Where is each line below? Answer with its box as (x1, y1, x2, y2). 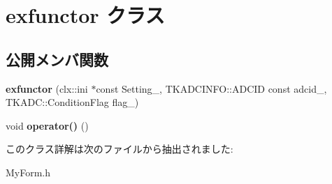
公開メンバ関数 (6, 48, 108, 70)
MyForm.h (6, 164, 51, 179)
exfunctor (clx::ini (6, 81, 88, 95)
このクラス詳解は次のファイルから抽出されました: (6, 141, 233, 156)
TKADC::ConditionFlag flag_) (6, 95, 139, 109)
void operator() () (6, 118, 89, 132)
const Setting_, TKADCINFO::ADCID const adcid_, (96, 81, 327, 95)
